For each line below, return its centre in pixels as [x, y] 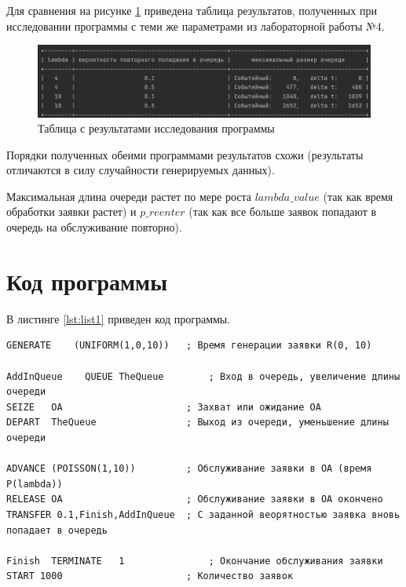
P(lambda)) [35, 484]
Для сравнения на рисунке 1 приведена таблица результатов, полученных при [192, 10]
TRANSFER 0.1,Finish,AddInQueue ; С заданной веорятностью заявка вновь [203, 514]
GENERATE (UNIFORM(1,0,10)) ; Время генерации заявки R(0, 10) [189, 346]
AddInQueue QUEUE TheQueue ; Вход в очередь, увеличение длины [203, 376]
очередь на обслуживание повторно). [94, 227]
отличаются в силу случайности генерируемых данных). [141, 170]
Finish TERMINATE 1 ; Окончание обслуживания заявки [195, 561]
